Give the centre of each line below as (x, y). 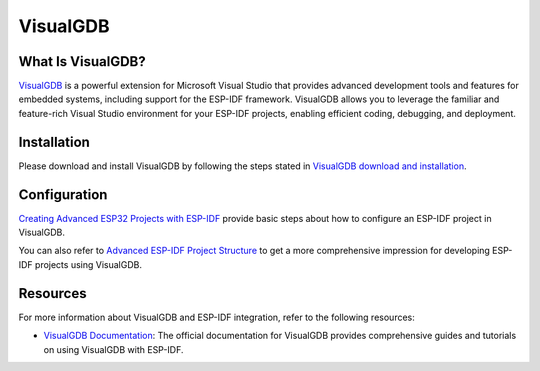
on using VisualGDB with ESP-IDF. (113, 349)
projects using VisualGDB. (88, 264)
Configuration (63, 194)
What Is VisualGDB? (82, 61)
